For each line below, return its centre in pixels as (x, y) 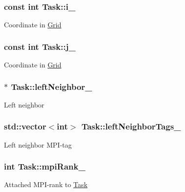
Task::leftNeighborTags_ (131, 126)
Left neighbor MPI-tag (38, 144)
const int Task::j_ (40, 46)
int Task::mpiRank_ (45, 166)
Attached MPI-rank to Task (46, 184)
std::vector (25, 126)
